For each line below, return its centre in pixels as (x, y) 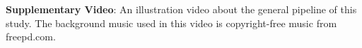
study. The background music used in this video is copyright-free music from (171, 23)
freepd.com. (31, 37)
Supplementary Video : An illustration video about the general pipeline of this (181, 9)
